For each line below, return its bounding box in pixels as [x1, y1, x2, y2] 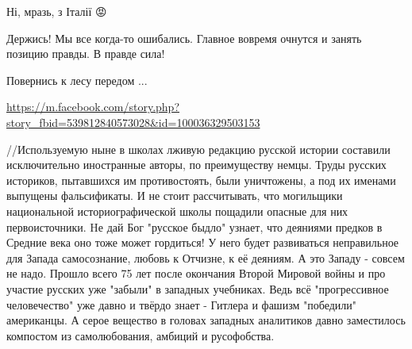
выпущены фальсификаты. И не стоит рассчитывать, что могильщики [6, 187, 343, 204]
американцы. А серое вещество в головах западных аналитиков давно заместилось [6, 312, 406, 328]
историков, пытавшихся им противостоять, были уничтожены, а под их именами [6, 171, 396, 188]
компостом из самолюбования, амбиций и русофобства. [6, 327, 275, 343]
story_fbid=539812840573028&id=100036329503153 [6, 113, 260, 130]
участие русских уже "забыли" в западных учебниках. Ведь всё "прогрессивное [6, 280, 389, 297]
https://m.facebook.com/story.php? [6, 98, 180, 115]
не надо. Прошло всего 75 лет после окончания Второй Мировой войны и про [6, 265, 386, 282]
